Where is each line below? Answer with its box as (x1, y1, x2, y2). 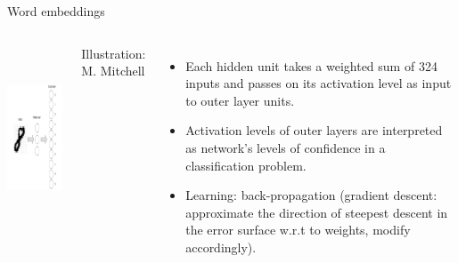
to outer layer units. (185, 91, 295, 109)
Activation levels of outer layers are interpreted (185, 121, 443, 139)
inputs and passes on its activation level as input (185, 74, 452, 92)
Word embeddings (7, 2, 105, 20)
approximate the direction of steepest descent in (185, 203, 448, 221)
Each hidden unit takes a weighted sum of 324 (185, 56, 438, 75)
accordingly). (185, 237, 257, 256)
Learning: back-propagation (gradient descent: (185, 186, 438, 204)
